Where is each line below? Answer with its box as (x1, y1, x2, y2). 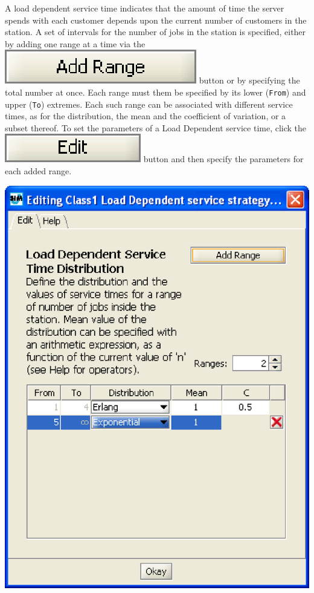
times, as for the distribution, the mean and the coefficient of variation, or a (5, 110, 286, 122)
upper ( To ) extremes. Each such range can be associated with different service (5, 97, 293, 110)
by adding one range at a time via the (5, 37, 146, 50)
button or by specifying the (199, 74, 300, 87)
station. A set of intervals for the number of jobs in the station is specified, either (5, 25, 306, 38)
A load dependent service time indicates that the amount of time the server (5, 2, 284, 14)
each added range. (5, 165, 72, 177)
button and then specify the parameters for (143, 152, 304, 165)
